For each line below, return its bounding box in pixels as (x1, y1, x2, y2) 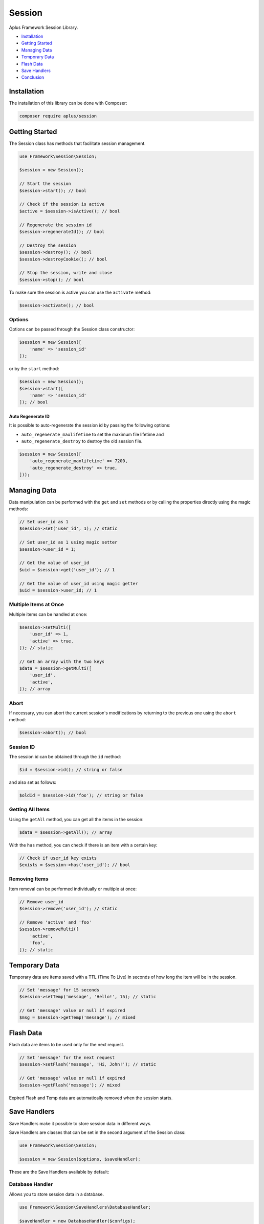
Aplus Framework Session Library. (9, 24, 78, 30)
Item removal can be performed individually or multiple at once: (9, 886, 137, 892)
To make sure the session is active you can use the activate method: (9, 289, 152, 295)
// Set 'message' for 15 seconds (19, 987, 100, 993)
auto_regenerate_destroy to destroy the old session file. (21, 438, 143, 444)
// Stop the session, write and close (19, 270, 112, 276)
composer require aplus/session (19, 113, 97, 119)
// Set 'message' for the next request (19, 1055, 115, 1060)
